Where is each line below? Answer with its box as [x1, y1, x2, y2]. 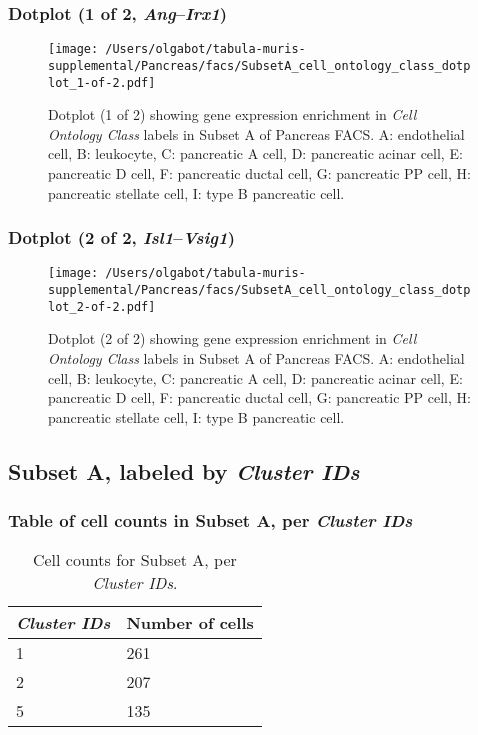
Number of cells [126, 611, 254, 635]
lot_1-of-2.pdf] [48, 75, 156, 90]
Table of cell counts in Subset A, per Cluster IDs [8, 508, 413, 533]
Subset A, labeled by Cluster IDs [8, 455, 360, 486]
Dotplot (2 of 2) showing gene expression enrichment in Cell [48, 328, 417, 349]
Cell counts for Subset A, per [32, 548, 237, 572]
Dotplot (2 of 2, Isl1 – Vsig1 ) [8, 225, 235, 250]
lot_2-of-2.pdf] [48, 299, 156, 314]
